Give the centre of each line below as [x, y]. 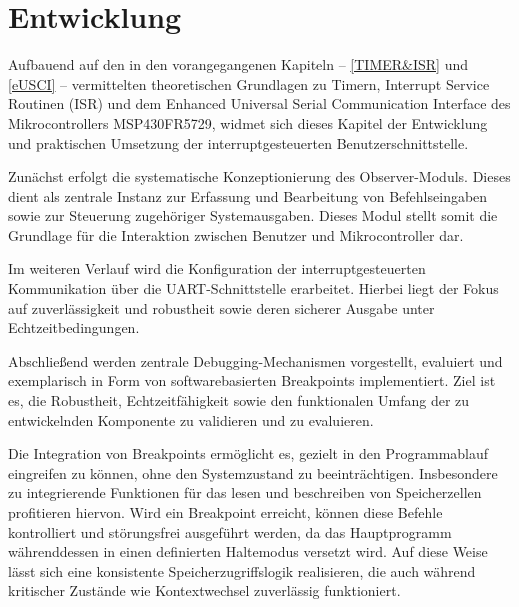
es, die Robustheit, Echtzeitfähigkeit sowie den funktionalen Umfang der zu [239, 400]
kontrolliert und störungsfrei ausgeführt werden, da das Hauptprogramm [230, 531]
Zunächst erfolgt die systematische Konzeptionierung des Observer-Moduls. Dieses [259, 176]
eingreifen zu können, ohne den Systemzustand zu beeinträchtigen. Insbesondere [253, 472]
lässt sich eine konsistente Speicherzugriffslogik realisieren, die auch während [242, 570]
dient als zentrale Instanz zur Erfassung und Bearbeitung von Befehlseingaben [248, 195]
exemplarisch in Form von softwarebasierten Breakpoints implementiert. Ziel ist [252, 380]
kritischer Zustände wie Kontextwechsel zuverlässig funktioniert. [204, 590]
